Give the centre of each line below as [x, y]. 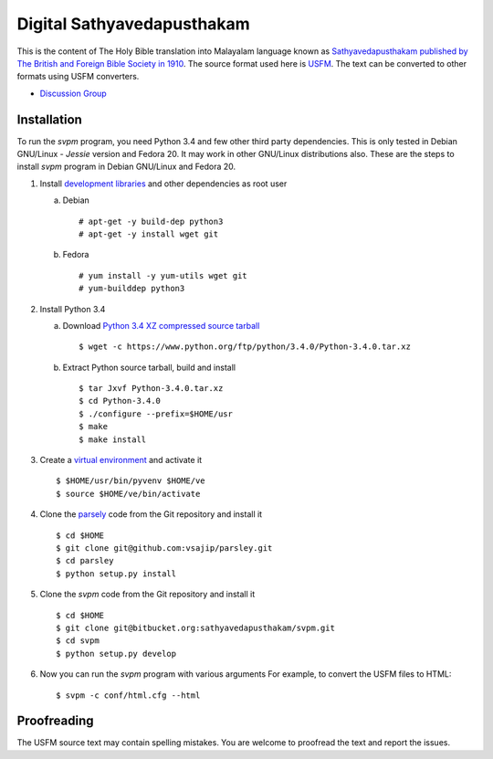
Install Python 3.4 [73, 309]
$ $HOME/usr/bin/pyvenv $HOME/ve [131, 481]
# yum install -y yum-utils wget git [163, 275]
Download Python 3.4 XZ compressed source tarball [161, 325]
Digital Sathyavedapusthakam [133, 24]
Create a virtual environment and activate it [121, 460]
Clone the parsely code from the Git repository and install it [151, 514]
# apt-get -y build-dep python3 [151, 221]
